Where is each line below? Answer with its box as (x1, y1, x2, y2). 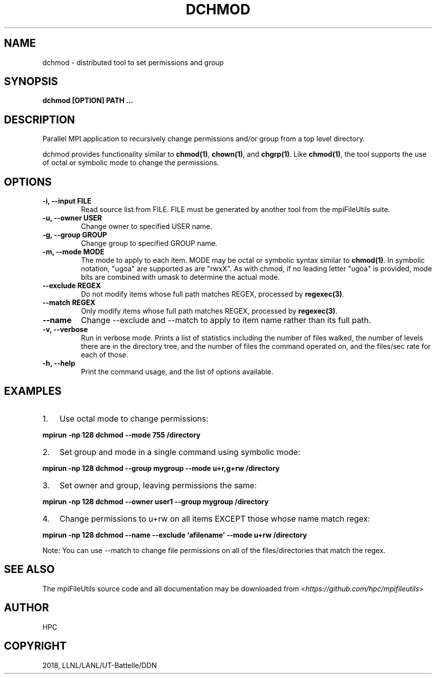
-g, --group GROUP (42, 230, 107, 239)
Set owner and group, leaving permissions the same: (59, 480, 257, 490)
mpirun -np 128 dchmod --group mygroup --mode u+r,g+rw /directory (42, 463, 280, 472)
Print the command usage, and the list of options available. (81, 367, 273, 376)
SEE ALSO (4, 563, 55, 576)
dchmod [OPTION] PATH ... (42, 96, 133, 105)
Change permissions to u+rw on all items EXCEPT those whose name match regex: (59, 513, 370, 524)
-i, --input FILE (42, 197, 92, 206)
